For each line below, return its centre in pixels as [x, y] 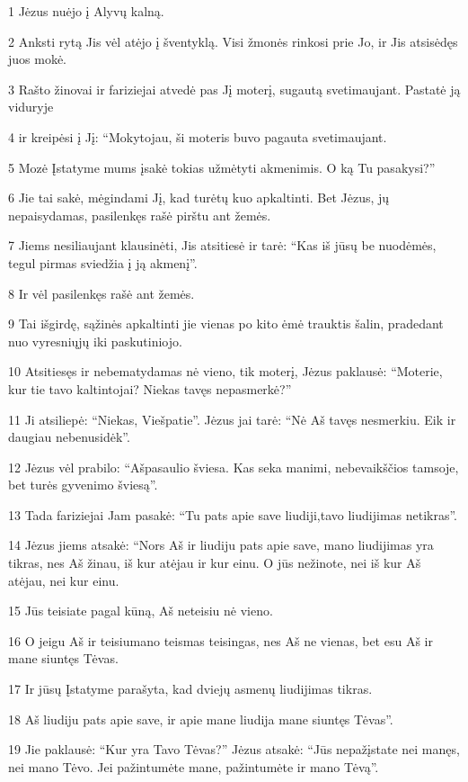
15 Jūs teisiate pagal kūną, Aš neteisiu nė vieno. [141, 611]
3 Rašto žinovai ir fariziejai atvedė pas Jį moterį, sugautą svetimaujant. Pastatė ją [234, 89]
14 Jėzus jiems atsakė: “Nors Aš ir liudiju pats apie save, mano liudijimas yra [221, 545]
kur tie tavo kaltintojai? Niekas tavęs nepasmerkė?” [150, 388]
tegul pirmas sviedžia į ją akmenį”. [103, 262]
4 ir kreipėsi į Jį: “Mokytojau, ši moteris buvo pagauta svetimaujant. [198, 136]
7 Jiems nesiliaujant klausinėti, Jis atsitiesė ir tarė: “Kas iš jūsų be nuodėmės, [222, 245]
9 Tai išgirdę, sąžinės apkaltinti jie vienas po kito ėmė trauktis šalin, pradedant [226, 324]
